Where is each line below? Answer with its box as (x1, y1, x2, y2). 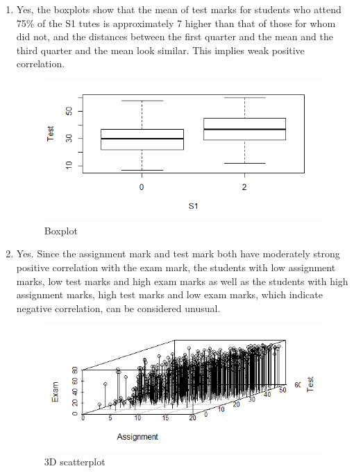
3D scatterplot (44, 454, 106, 468)
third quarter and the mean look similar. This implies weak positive (16, 42, 305, 57)
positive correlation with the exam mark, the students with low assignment (16, 259, 336, 274)
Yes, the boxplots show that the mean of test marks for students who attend (16, 2, 342, 16)
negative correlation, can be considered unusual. (16, 300, 221, 315)
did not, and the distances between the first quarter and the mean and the (16, 29, 333, 44)
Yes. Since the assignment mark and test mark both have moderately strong (16, 246, 340, 261)
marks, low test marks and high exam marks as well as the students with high (16, 273, 348, 288)
